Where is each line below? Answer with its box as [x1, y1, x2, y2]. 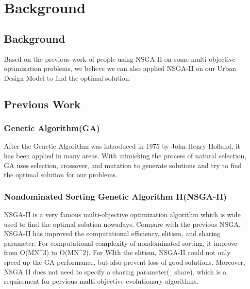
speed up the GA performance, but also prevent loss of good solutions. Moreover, [4, 256, 245, 267]
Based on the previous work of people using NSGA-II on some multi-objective [4, 53, 235, 64]
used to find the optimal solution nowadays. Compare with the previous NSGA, [4, 219, 241, 229]
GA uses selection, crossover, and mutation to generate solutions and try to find [4, 160, 242, 170]
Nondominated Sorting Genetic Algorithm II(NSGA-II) [4, 190, 227, 202]
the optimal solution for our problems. [4, 170, 118, 180]
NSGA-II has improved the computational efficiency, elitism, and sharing [4, 228, 221, 238]
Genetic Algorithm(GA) [4, 122, 100, 134]
